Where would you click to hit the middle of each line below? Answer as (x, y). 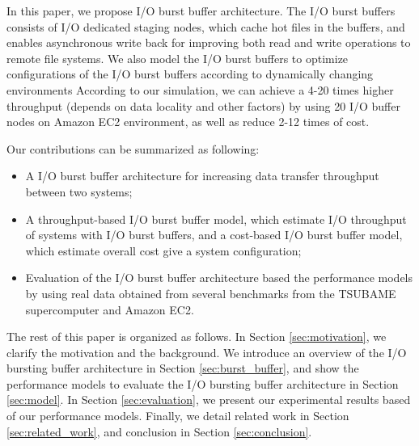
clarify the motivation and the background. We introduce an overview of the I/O (207, 352)
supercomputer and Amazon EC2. (110, 309)
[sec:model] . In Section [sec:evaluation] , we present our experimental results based (209, 400)
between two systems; (79, 191)
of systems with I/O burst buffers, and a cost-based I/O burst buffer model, (214, 235)
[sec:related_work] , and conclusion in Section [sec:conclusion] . (159, 431)
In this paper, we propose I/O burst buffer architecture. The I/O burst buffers (201, 11)
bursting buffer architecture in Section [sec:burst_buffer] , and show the (183, 368)
